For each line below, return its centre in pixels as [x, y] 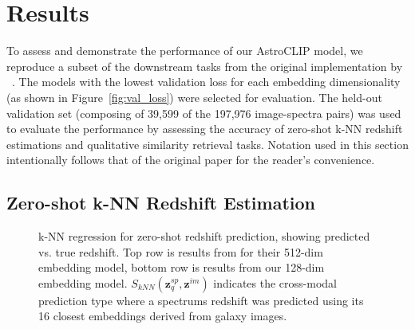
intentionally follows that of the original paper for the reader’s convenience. [191, 160]
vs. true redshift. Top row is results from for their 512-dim [181, 251]
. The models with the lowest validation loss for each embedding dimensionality [206, 82]
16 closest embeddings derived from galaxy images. [163, 316]
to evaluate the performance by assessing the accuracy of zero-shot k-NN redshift [205, 129]
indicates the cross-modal [275, 282]
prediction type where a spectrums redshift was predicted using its [201, 300]
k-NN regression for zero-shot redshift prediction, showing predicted [204, 236]
